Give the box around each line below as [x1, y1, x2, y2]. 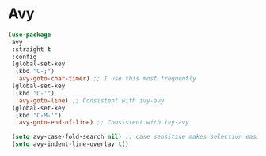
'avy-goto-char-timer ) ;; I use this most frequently [15, 75, 196, 83]
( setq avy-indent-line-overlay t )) [11, 140, 129, 148]
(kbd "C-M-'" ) [15, 111, 62, 119]
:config [11, 53, 37, 61]
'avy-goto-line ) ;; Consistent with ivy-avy [15, 96, 165, 105]
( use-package [8, 31, 51, 39]
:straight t [11, 45, 51, 54]
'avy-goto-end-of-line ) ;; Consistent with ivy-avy [15, 119, 190, 127]
